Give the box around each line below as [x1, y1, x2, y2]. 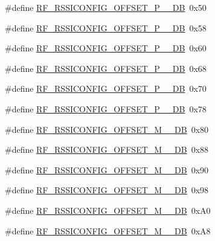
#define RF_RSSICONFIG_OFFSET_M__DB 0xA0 [5, 204, 211, 216]
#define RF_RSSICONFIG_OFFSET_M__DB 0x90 [5, 163, 209, 176]
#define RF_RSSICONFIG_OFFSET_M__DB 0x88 [5, 143, 209, 156]
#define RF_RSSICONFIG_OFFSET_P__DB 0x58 [5, 21, 207, 34]
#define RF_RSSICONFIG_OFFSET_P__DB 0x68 [5, 62, 207, 74]
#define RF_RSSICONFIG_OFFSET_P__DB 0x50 [5, 1, 207, 13]
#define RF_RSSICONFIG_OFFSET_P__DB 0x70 [5, 82, 207, 95]
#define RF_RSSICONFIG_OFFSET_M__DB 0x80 [5, 123, 209, 135]
